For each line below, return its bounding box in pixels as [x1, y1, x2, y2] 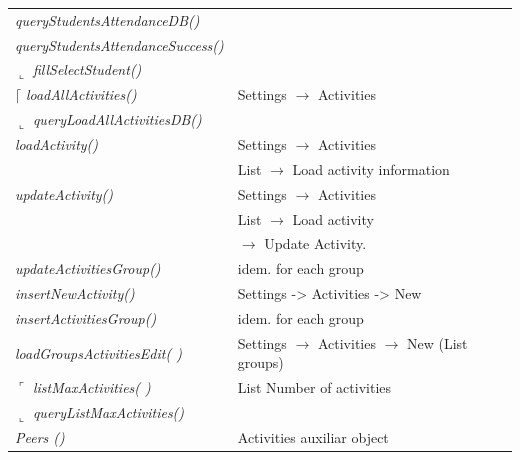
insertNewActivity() [15, 283, 135, 304]
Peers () [15, 426, 65, 447]
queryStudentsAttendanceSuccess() [15, 34, 224, 55]
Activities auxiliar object [237, 426, 389, 447]
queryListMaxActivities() [32, 402, 185, 422]
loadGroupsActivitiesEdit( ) [15, 342, 182, 363]
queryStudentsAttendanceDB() [15, 9, 200, 30]
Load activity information [292, 158, 450, 179]
